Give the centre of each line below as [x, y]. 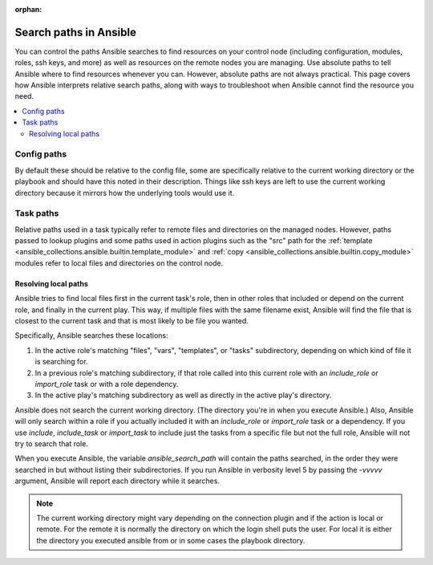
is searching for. [61, 362]
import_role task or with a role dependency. [107, 384]
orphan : [28, 9]
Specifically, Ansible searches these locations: [91, 335]
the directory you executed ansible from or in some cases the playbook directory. [171, 540]
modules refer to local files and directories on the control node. [119, 263]
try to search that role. [51, 443]
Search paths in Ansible [75, 32]
